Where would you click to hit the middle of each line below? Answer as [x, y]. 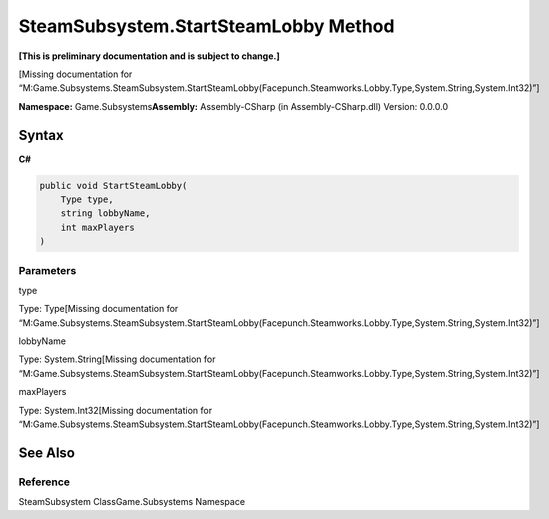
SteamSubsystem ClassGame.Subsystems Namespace [131, 502]
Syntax [41, 135]
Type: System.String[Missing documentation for [117, 359]
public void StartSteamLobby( [113, 185]
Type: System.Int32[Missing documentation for [115, 410]
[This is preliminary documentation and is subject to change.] [149, 56]
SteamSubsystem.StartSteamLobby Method [206, 26]
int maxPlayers [97, 227]
